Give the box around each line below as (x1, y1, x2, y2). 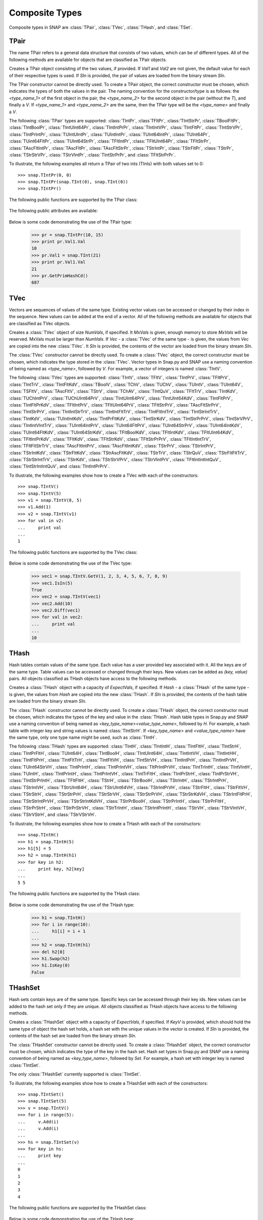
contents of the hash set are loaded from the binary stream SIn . (9, 1033, 136, 1039)
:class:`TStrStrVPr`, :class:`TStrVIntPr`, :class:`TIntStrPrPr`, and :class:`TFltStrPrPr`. (9, 152, 176, 158)
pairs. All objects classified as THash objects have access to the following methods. (9, 675, 177, 681)
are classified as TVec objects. (9, 320, 71, 326)
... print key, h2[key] (18, 866, 85, 872)
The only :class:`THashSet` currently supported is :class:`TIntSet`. (9, 1071, 141, 1077)
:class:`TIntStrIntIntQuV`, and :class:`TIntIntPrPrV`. (9, 464, 110, 469)
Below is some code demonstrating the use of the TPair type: (9, 219, 132, 224)
